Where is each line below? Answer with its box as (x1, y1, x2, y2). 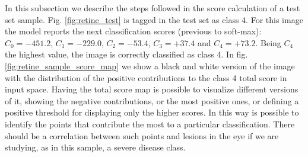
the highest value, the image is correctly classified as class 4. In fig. (5, 48, 248, 60)
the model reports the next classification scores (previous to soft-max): (5, 25, 262, 37)
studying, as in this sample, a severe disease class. (5, 141, 186, 153)
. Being (255, 36, 281, 49)
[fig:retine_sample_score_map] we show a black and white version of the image (5, 59, 295, 72)
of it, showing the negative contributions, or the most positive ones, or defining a (5, 94, 299, 107)
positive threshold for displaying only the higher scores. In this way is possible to (5, 106, 299, 118)
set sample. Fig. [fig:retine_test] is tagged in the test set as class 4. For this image (5, 13, 303, 25)
